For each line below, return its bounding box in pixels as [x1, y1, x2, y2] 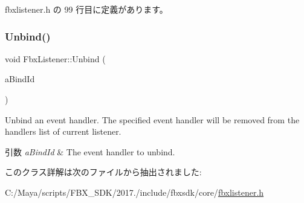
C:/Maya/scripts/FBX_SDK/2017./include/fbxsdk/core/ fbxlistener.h [5, 185, 264, 198]
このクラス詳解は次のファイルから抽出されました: [5, 166, 202, 178]
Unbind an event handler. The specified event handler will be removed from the [5, 113, 300, 126]
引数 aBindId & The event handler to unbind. [5, 145, 175, 158]
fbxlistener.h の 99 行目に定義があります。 [5, 3, 168, 15]
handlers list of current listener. [5, 125, 121, 138]
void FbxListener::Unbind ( [5, 52, 106, 65]
